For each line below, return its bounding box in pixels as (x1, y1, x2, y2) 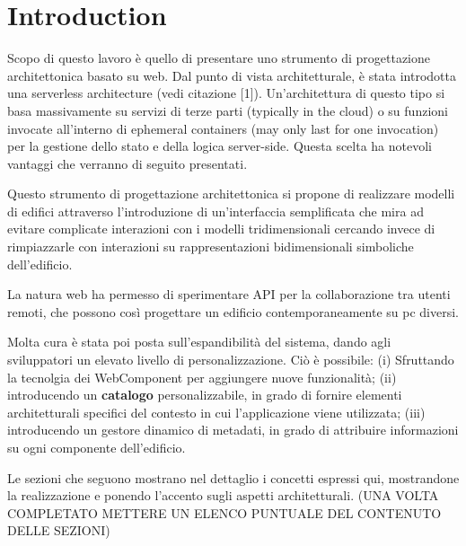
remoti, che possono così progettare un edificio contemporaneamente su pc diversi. (7, 302, 459, 321)
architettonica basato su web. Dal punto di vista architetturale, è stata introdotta (7, 66, 457, 84)
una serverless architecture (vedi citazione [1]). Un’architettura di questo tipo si (7, 84, 445, 102)
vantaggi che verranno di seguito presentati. (7, 154, 248, 172)
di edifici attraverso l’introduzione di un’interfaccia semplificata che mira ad (7, 201, 424, 220)
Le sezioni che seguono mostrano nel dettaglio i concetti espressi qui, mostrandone (7, 468, 460, 487)
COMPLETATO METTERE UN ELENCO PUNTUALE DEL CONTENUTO (7, 503, 442, 522)
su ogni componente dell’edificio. (7, 438, 186, 456)
